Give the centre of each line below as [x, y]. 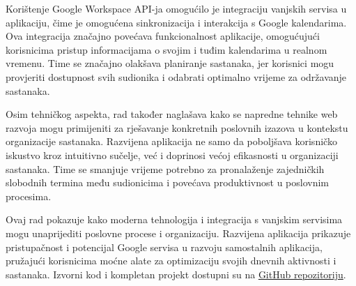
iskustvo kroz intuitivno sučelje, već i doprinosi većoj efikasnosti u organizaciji [172, 155]
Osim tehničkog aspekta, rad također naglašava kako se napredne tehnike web [172, 114]
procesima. [29, 196]
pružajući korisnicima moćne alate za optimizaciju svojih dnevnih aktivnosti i [171, 261]
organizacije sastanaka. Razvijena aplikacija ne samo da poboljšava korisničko [171, 141]
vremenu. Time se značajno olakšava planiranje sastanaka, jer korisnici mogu [170, 63]
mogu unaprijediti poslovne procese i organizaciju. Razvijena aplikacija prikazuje [178, 233]
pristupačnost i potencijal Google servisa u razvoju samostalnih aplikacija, [164, 247]
